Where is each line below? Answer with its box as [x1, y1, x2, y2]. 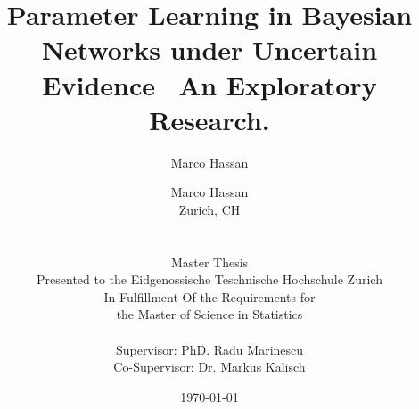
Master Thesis [170, 252, 249, 271]
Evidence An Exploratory [42, 66, 377, 102]
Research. [149, 101, 270, 137]
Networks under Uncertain [41, 31, 378, 68]
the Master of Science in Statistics [116, 305, 303, 323]
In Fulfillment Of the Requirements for [103, 287, 316, 306]
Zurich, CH [178, 200, 241, 218]
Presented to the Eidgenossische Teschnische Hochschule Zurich [37, 270, 382, 289]
